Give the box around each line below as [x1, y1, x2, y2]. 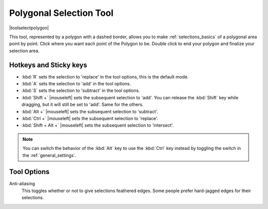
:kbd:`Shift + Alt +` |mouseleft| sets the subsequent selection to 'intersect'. [21, 122, 174, 129]
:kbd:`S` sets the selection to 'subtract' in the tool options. [21, 87, 140, 94]
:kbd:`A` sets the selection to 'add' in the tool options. [21, 81, 131, 87]
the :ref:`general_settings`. [22, 152, 76, 158]
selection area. [9, 48, 40, 54]
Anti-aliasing [9, 181, 35, 187]
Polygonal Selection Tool [9, 7, 114, 18]
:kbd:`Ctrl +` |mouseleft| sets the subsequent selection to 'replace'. [21, 115, 158, 121]
